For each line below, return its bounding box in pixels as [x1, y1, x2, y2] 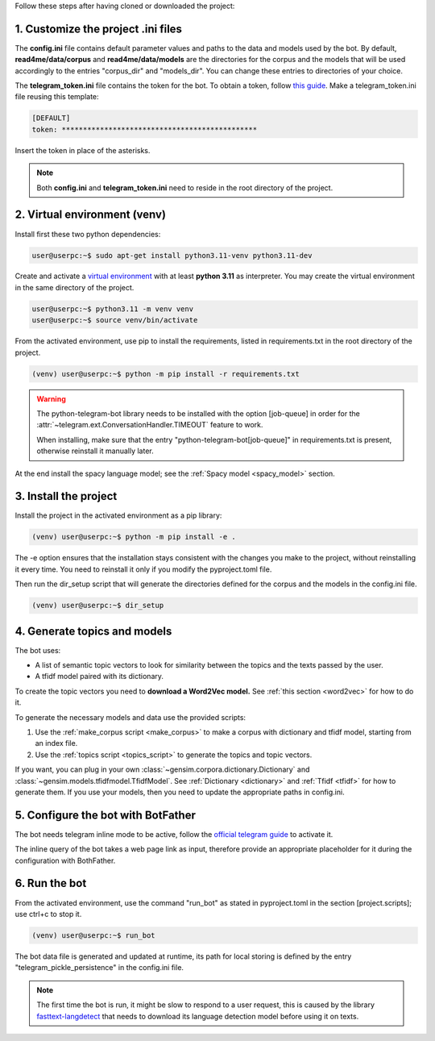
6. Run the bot [14, 877, 87, 890]
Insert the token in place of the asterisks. [14, 145, 151, 155]
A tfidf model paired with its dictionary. [35, 672, 164, 681]
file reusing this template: [14, 92, 100, 102]
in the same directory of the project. [14, 282, 135, 292]
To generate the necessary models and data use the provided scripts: [14, 712, 246, 722]
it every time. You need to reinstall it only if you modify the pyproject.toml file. [14, 564, 272, 574]
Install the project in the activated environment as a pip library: [14, 510, 222, 520]
